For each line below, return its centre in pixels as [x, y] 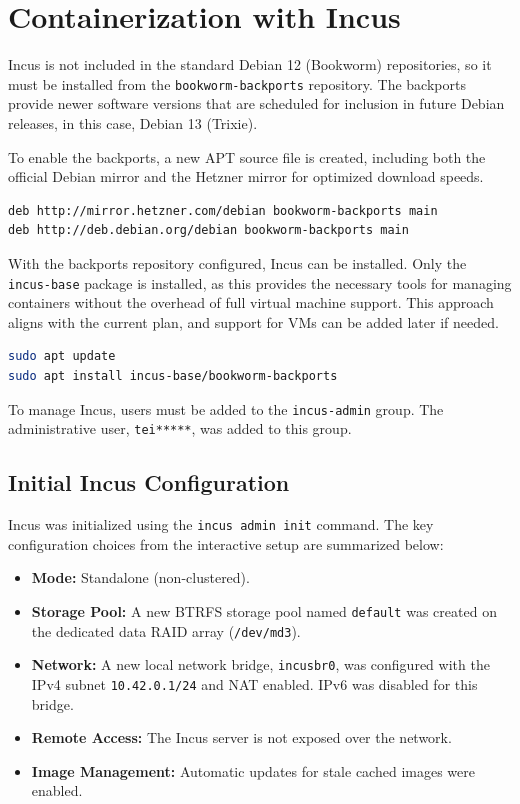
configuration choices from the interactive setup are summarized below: [226, 543]
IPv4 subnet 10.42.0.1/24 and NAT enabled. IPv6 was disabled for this [254, 683]
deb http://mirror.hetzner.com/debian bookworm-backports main [223, 210]
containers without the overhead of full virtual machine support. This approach [251, 302]
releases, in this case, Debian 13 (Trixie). [133, 122]
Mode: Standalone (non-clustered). [140, 577]
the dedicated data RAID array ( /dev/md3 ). [166, 630]
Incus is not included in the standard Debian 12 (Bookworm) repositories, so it [250, 64]
